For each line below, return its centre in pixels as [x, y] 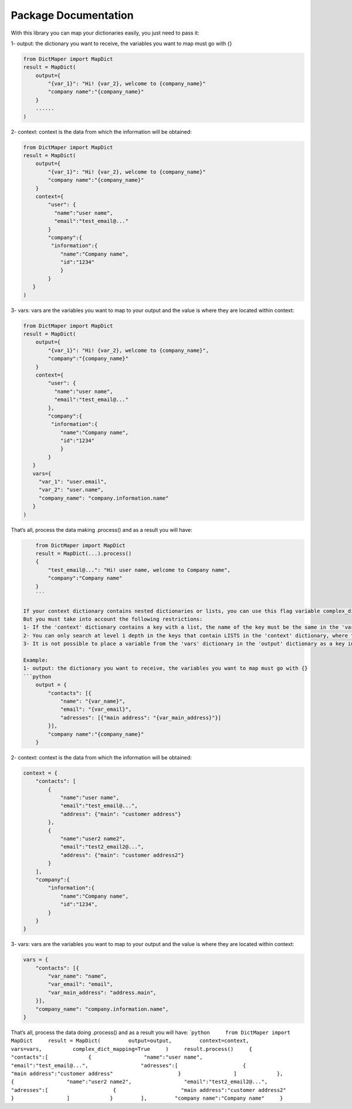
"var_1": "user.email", [73, 482]
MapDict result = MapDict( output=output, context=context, [130, 1041]
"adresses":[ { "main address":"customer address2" [149, 1090]
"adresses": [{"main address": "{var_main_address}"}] [141, 718]
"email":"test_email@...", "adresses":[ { [128, 1065]
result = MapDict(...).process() [84, 553]
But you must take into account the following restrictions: [113, 619]
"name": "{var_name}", [93, 701]
